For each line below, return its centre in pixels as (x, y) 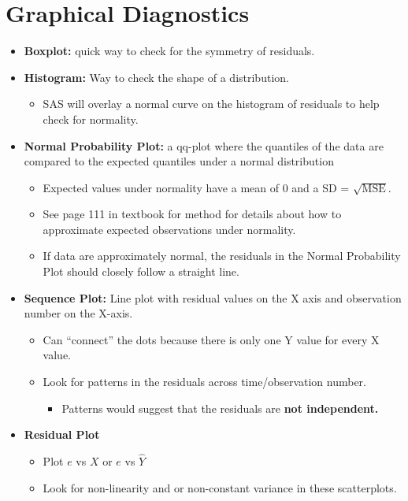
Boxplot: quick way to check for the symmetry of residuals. (169, 51)
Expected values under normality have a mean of (161, 187)
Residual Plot (62, 434)
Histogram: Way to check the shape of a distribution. (156, 77)
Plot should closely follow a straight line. (141, 271)
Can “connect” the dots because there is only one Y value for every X (211, 339)
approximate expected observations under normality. (169, 229)
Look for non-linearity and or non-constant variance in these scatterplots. (220, 487)
